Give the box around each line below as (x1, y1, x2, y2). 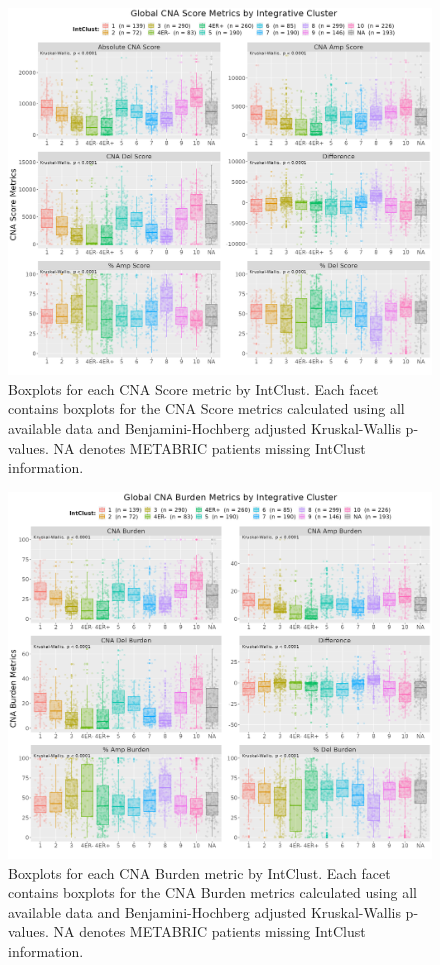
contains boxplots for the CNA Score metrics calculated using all (8, 398, 405, 419)
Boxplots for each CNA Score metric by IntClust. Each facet (8, 378, 379, 399)
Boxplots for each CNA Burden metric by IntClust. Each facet (8, 862, 391, 883)
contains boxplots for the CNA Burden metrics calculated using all (8, 882, 417, 903)
